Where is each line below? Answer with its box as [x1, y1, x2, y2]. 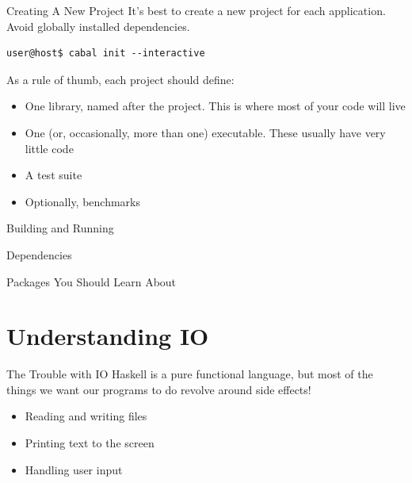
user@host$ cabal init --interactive [6, 48, 205, 59]
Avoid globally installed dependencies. [6, 17, 190, 34]
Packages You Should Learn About [6, 273, 177, 289]
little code [25, 140, 74, 156]
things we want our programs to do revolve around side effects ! [6, 381, 311, 397]
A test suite [25, 167, 82, 183]
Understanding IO [6, 320, 209, 352]
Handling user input [25, 461, 123, 477]
